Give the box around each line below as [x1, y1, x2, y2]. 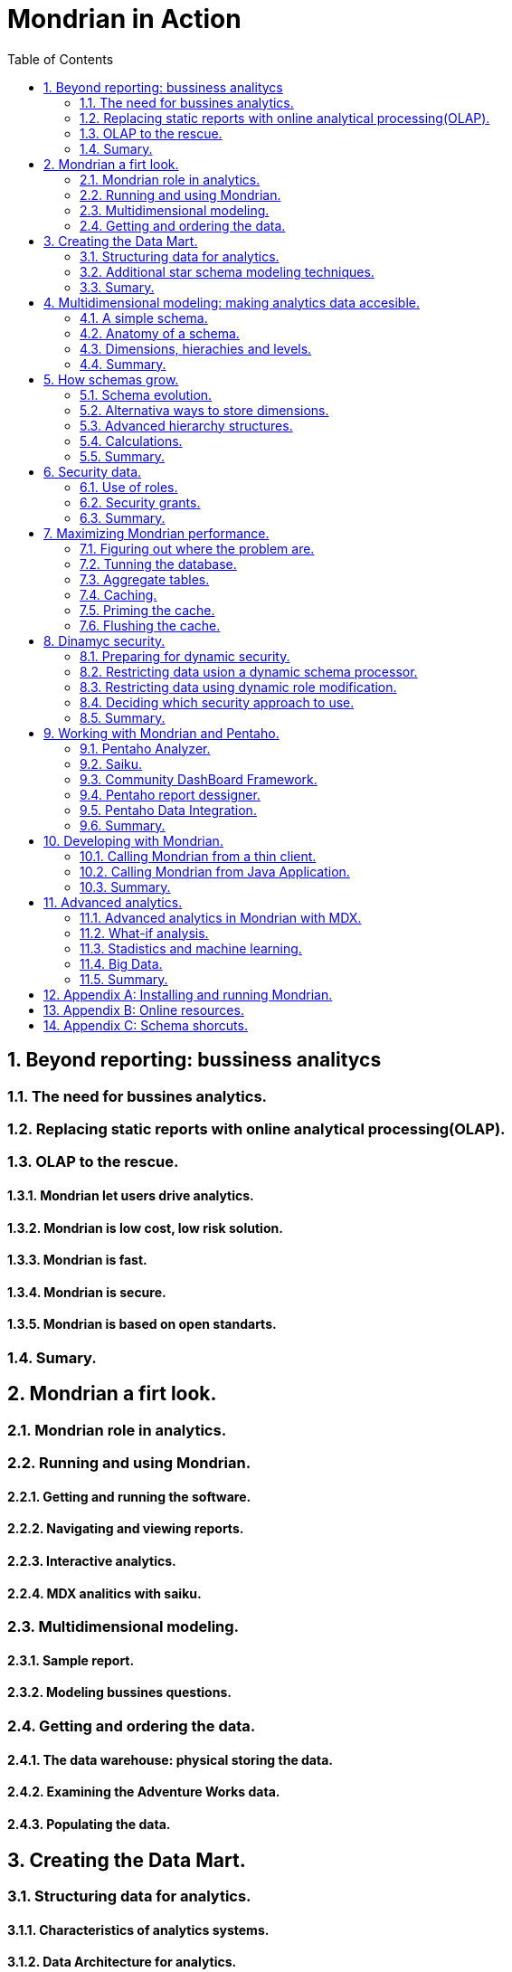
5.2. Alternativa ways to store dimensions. [80, 402, 329, 418]
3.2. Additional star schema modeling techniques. [80, 263, 375, 280]
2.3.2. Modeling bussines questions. [7, 1684, 232, 1701]
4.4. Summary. [80, 356, 166, 372]
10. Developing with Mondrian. [43, 832, 223, 849]
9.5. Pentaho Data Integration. [80, 801, 257, 818]
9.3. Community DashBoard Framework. [80, 771, 318, 787]
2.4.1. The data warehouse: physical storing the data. [7, 1751, 334, 1768]
